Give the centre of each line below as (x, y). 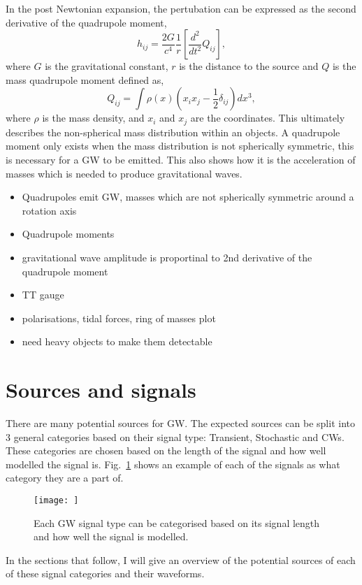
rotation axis (49, 210)
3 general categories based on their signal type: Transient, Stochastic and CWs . (175, 436)
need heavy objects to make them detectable (117, 341)
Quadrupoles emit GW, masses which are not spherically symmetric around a (188, 197)
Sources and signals (101, 390)
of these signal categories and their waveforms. (105, 573)
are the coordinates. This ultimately (268, 118)
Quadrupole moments (68, 234)
